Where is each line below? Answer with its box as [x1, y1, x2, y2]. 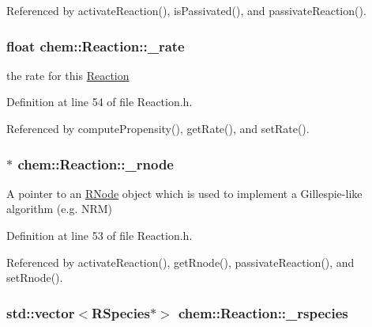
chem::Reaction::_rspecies [178, 302, 348, 322]
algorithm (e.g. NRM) [6, 200, 113, 217]
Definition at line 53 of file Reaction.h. [6, 227, 193, 243]
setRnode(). [6, 269, 63, 286]
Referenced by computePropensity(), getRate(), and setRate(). [6, 120, 310, 136]
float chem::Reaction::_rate [6, 36, 185, 55]
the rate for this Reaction [6, 67, 130, 83]
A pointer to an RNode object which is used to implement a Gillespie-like [6, 184, 363, 201]
